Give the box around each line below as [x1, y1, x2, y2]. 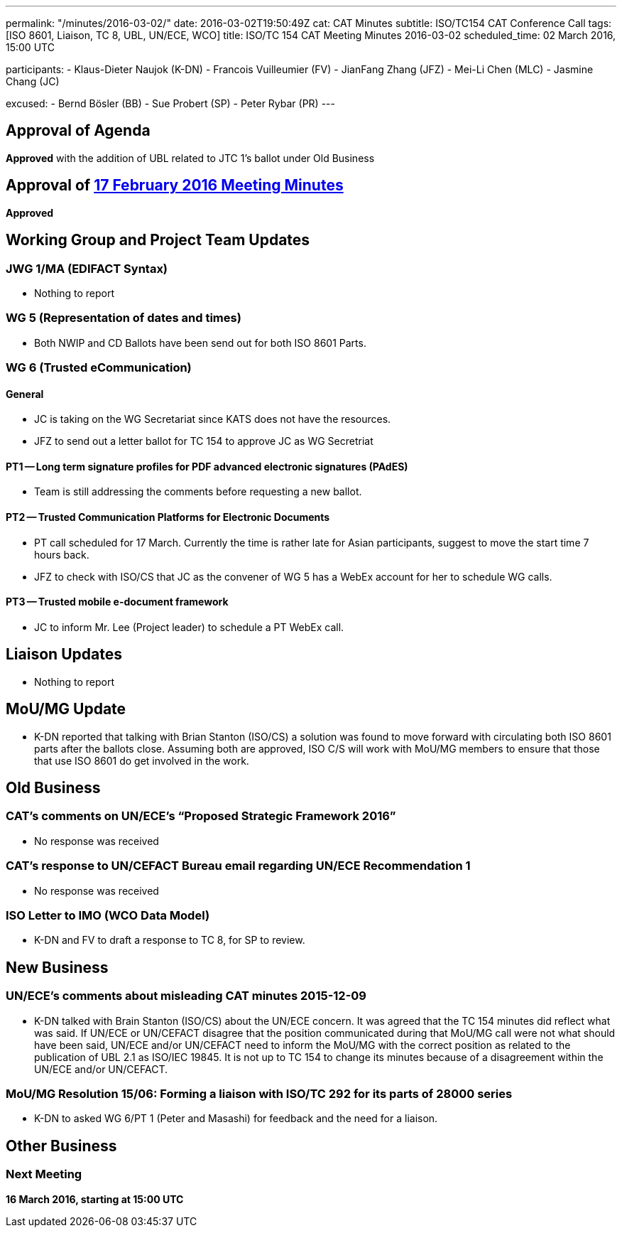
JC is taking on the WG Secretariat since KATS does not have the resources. [34, 413, 391, 426]
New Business [6, 958, 109, 976]
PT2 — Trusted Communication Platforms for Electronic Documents [6, 511, 330, 524]
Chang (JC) [6, 75, 60, 87]
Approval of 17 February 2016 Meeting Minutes [6, 176, 344, 195]
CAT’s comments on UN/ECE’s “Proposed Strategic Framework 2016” [6, 809, 396, 824]
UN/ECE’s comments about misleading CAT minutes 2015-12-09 [6, 989, 366, 1003]
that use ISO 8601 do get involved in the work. [34, 754, 249, 767]
